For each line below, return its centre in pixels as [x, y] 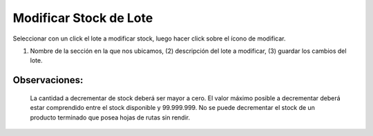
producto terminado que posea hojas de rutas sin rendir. [110, 117]
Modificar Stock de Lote [83, 18]
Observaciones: [48, 80]
